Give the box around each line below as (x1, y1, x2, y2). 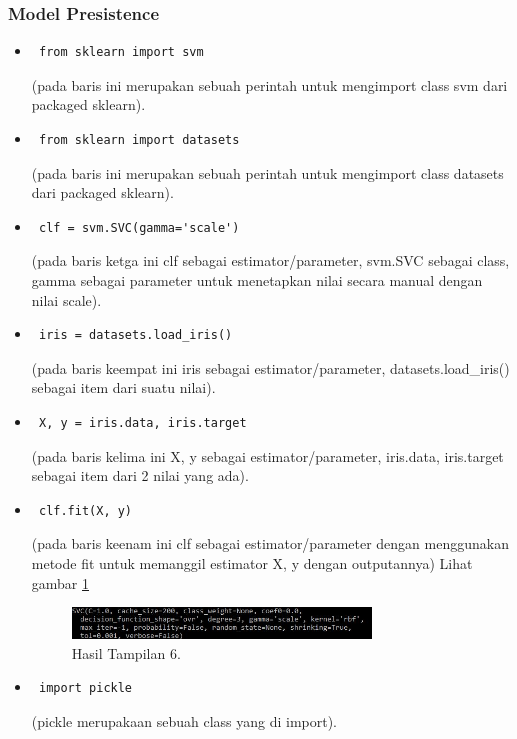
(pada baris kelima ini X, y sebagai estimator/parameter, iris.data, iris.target (31, 445, 504, 466)
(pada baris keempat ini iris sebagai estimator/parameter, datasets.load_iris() (31, 357, 510, 378)
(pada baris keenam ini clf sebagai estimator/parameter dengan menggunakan (31, 533, 509, 554)
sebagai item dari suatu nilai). (31, 377, 216, 398)
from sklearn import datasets (38, 133, 240, 147)
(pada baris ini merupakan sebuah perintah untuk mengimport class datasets (31, 162, 504, 183)
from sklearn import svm (38, 45, 204, 60)
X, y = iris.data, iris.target (38, 415, 247, 430)
